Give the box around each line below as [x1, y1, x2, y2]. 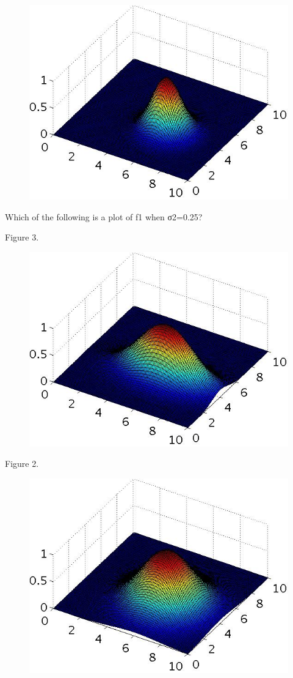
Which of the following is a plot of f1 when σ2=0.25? [5, 210, 203, 223]
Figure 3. [5, 231, 39, 244]
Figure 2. [5, 457, 39, 470]
